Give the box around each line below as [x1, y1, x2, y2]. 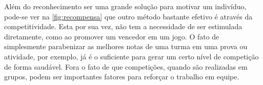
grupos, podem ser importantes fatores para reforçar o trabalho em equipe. [4, 71, 239, 82]
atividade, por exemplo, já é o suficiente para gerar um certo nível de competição [4, 51, 259, 61]
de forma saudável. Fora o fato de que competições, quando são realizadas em [4, 61, 248, 72]
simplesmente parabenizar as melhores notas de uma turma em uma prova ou [4, 41, 248, 52]
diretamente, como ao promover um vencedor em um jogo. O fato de [4, 31, 219, 41]
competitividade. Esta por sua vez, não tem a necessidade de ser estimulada [4, 21, 242, 32]
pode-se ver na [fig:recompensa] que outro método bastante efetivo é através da [4, 11, 253, 22]
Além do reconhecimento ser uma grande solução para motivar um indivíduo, [4, 1, 247, 11]
